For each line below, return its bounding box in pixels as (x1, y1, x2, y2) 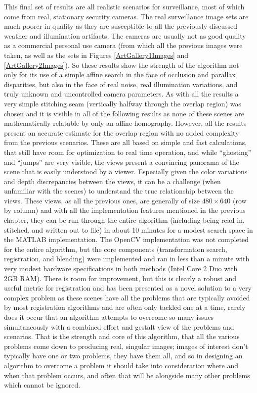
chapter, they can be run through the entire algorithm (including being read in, (4, 215, 245, 225)
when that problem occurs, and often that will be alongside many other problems (4, 370, 250, 380)
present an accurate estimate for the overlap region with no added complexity (4, 127, 239, 138)
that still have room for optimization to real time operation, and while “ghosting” (4, 147, 252, 157)
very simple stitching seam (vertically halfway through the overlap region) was (4, 98, 241, 108)
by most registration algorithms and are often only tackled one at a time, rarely (4, 302, 246, 312)
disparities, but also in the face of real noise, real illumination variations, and (4, 79, 238, 89)
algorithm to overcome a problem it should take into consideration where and (4, 360, 239, 370)
